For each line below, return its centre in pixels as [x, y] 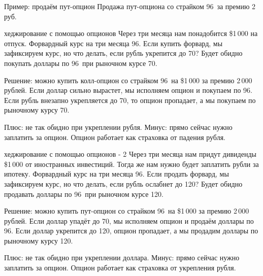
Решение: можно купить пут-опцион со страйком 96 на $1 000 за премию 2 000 [127, 211]
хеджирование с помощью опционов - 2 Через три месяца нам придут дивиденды [130, 154]
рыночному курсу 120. [39, 240]
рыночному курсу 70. [37, 110]
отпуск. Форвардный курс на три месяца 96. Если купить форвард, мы [113, 43]
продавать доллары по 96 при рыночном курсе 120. [84, 194]
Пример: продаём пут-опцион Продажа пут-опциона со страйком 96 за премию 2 [130, 6]
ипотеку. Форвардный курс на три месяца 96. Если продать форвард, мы [117, 174]
